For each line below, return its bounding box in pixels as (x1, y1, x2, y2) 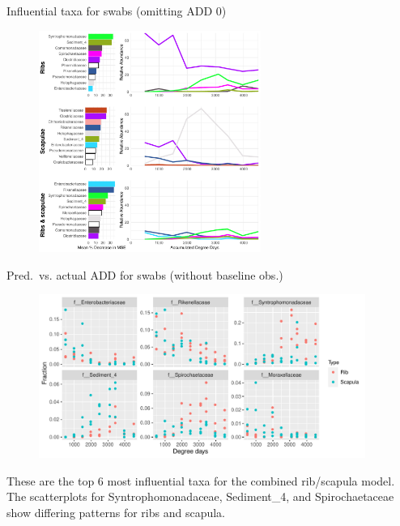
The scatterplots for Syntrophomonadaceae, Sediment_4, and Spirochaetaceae (6, 488, 394, 505)
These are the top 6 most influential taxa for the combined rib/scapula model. (6, 472, 395, 489)
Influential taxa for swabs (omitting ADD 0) (6, 2, 227, 19)
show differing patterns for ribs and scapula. (6, 503, 225, 520)
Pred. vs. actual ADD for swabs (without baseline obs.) (6, 266, 283, 283)
